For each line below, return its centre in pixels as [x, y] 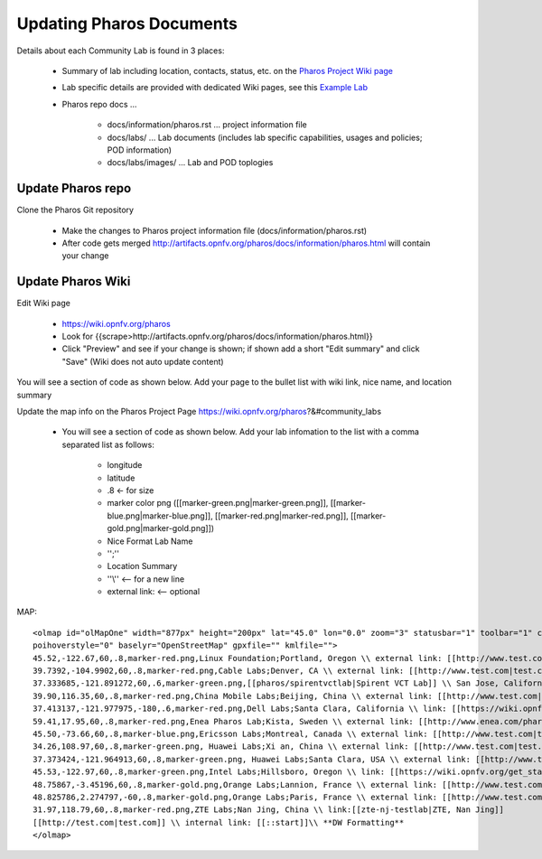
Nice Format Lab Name [150, 541]
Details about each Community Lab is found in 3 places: [121, 51]
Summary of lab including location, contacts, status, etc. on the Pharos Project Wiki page [227, 70]
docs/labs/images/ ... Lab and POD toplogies [190, 163]
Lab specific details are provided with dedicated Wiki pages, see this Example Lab [215, 88]
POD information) [139, 150]
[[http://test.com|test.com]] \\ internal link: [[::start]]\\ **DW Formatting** [219, 822]
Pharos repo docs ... [99, 104]
